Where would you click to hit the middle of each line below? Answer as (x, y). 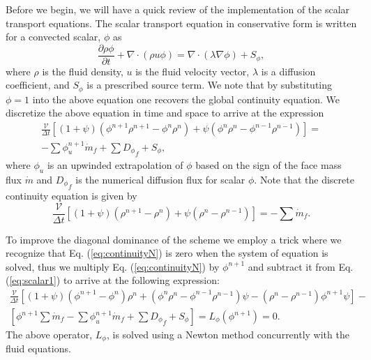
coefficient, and (38, 85)
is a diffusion (288, 71)
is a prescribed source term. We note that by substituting (210, 85)
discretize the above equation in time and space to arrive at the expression (165, 113)
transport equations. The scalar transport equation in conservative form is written (181, 23)
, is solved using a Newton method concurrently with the (228, 335)
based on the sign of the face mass (268, 164)
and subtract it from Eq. (301, 266)
